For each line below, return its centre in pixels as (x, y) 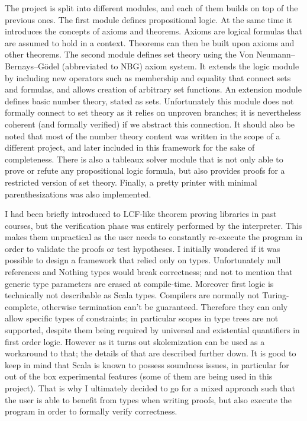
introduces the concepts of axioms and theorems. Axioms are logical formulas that (154, 31)
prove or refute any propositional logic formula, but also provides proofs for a (145, 170)
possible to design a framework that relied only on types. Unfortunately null (143, 260)
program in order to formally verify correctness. (91, 411)
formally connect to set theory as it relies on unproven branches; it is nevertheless (153, 112)
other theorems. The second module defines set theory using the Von (129, 54)
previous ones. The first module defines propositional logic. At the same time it (148, 19)
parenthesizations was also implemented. (78, 194)
